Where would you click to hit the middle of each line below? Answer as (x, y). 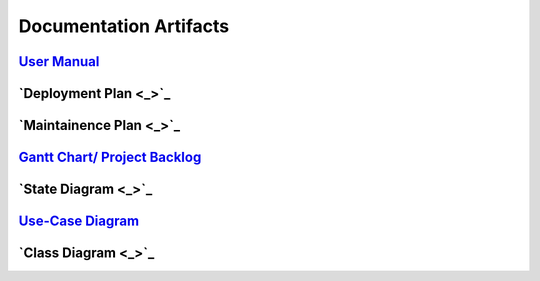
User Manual (59, 61)
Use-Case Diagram (79, 221)
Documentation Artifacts (124, 26)
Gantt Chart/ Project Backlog (110, 157)
